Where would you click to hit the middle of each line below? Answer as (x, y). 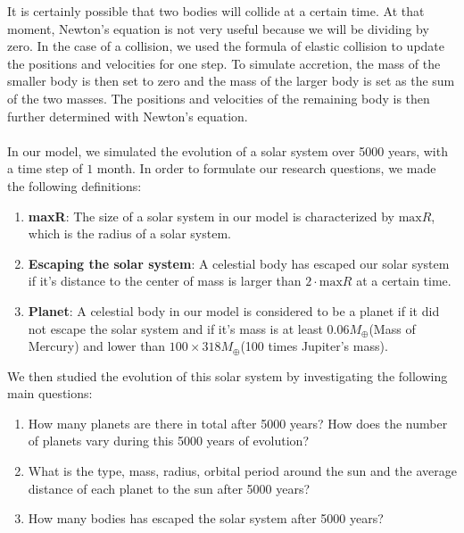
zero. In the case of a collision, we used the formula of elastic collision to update (226, 46)
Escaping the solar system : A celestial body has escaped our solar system (239, 263)
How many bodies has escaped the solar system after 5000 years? (206, 518)
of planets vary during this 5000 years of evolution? (168, 441)
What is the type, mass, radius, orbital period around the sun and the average (242, 471)
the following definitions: (75, 185)
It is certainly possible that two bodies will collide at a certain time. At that (216, 11)
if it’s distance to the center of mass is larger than (165, 281)
